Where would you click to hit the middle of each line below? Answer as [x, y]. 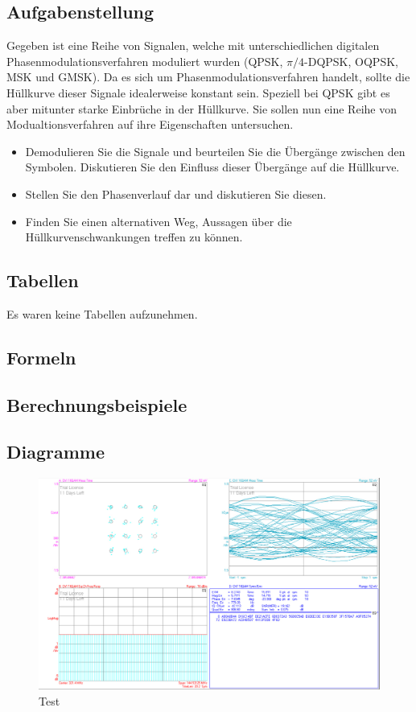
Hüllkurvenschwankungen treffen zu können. [134, 237]
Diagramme [56, 452]
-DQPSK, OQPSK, [351, 61]
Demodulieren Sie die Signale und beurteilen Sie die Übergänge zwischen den [215, 151]
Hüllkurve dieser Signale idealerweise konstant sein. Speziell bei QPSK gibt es [198, 92]
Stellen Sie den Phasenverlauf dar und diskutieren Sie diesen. [176, 193]
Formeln [41, 357]
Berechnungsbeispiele [97, 404]
